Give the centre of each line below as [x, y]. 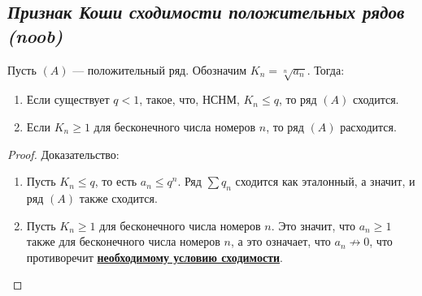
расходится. [368, 126]
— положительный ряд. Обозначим [160, 69]
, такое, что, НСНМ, [189, 99]
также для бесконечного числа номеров [123, 241]
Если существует [68, 99]
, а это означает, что [281, 241]
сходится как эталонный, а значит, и [325, 181]
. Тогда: [326, 69]
